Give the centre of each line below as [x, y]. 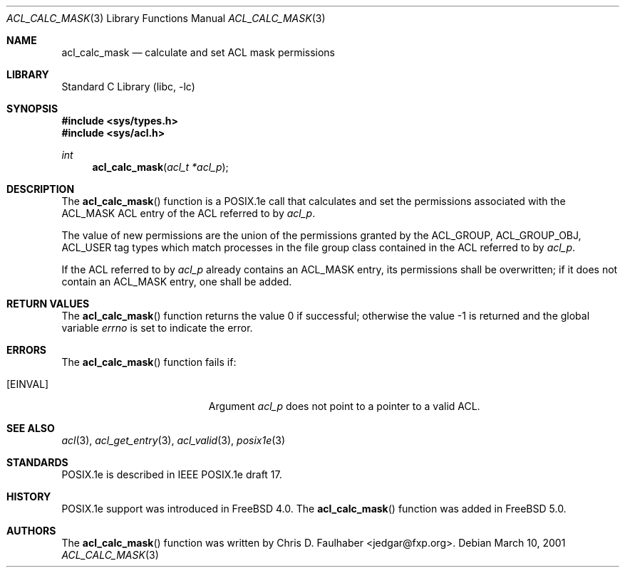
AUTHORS [31, 531]
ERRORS [27, 350]
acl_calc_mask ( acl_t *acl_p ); [160, 167]
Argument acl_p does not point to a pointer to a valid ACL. [344, 406]
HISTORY [29, 496]
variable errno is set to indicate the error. [157, 328]
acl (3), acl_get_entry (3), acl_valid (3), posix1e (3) [174, 440]
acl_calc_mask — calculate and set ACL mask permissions [198, 52]
